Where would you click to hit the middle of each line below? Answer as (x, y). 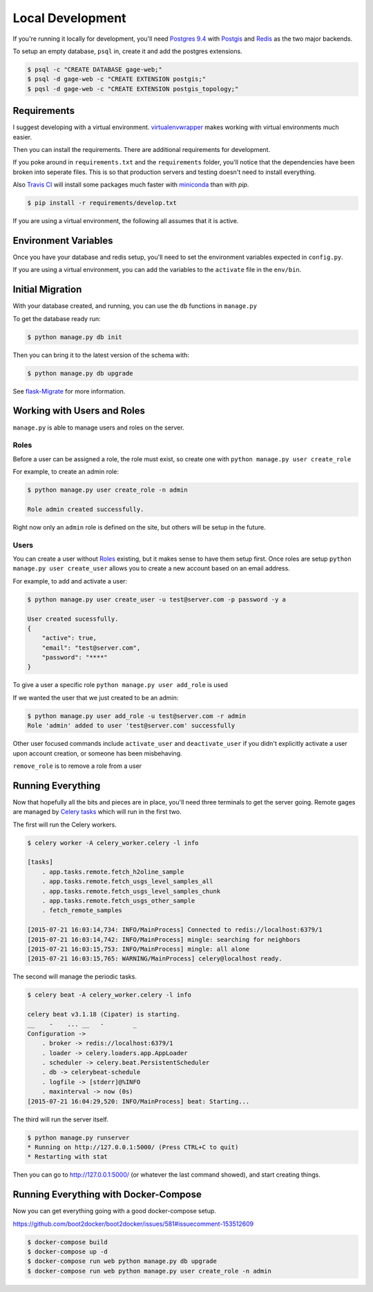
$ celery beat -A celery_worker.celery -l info (109, 995)
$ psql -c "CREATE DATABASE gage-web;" (95, 69)
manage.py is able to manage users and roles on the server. (98, 427)
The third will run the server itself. (60, 1119)
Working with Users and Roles (79, 411)
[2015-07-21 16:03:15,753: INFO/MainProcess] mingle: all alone (138, 949)
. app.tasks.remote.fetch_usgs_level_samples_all (127, 881)
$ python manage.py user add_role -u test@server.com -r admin (137, 716)
